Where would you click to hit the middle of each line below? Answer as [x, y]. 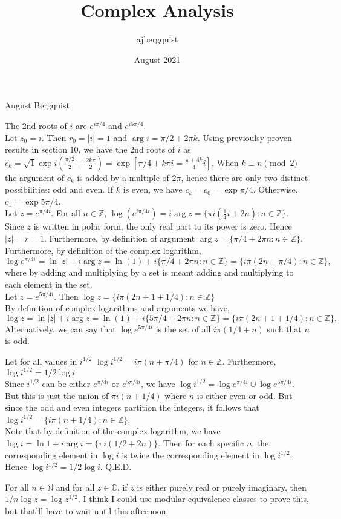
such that [284, 329]
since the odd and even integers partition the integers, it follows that [132, 407]
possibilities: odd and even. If [59, 189]
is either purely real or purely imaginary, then [222, 487]
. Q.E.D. [116, 467]
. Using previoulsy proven [245, 137]
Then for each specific [203, 442]
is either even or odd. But [245, 395]
